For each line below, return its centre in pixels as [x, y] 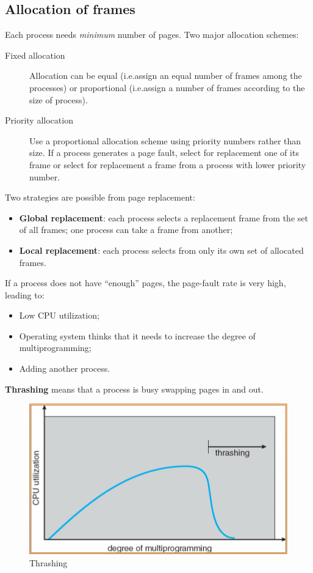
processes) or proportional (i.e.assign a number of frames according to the [167, 87]
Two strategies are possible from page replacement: [100, 197]
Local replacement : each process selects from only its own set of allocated [161, 250]
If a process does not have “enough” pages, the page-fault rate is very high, [146, 283]
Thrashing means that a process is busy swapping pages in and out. [134, 389]
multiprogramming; [55, 348]
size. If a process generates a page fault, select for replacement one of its [164, 153]
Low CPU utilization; [59, 315]
